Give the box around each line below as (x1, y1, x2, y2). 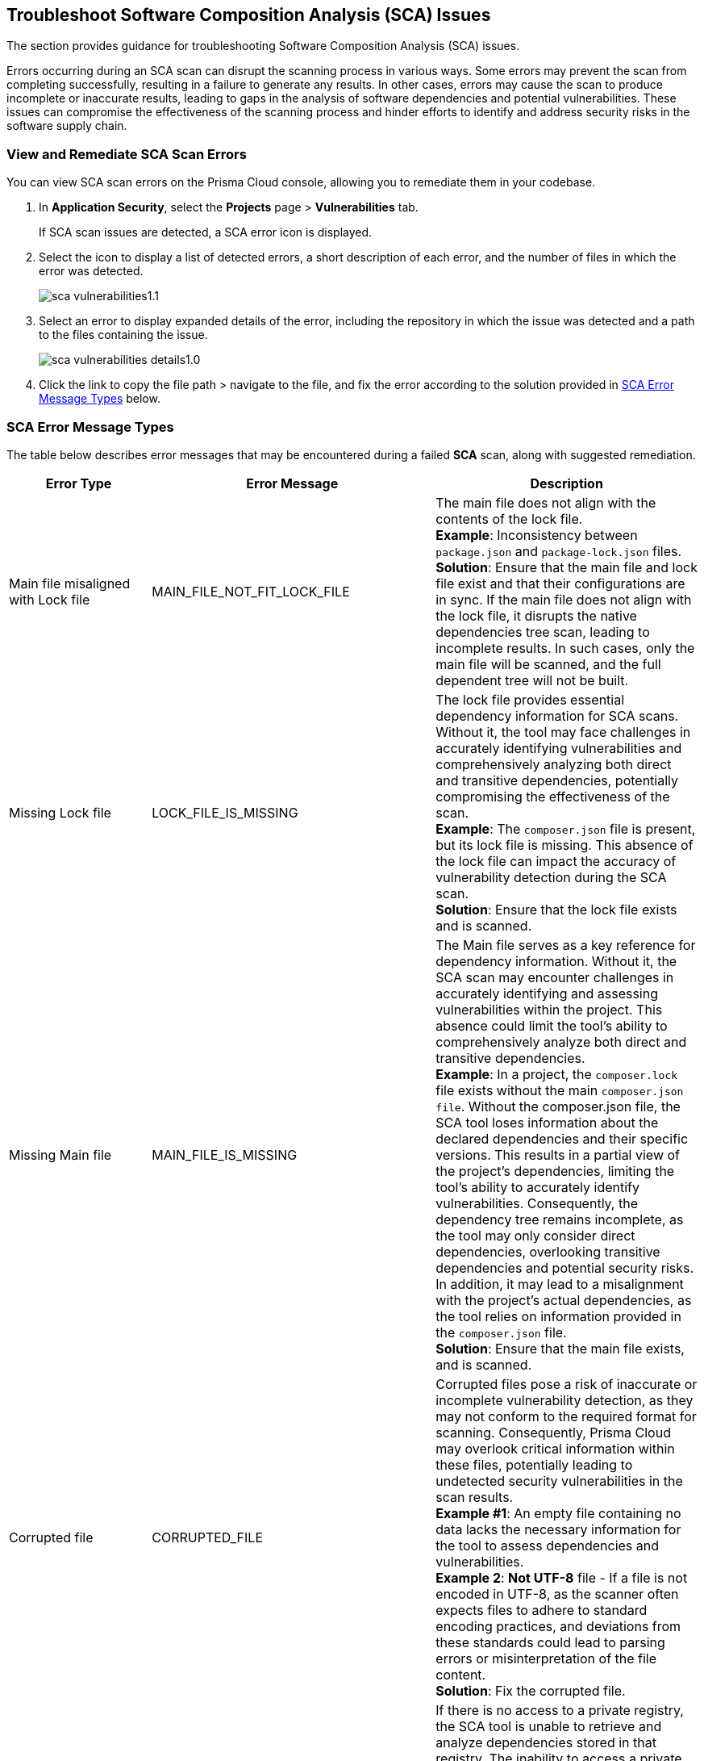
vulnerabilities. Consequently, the (435, 1194, 638, 1211)
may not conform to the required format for (435, 1408, 697, 1424)
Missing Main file (9, 1146, 112, 1163)
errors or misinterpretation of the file (435, 1650, 657, 1667)
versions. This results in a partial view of (435, 1146, 681, 1163)
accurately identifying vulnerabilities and (435, 739, 682, 756)
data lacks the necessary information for (435, 1520, 681, 1537)
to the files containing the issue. (39, 328, 208, 342)
